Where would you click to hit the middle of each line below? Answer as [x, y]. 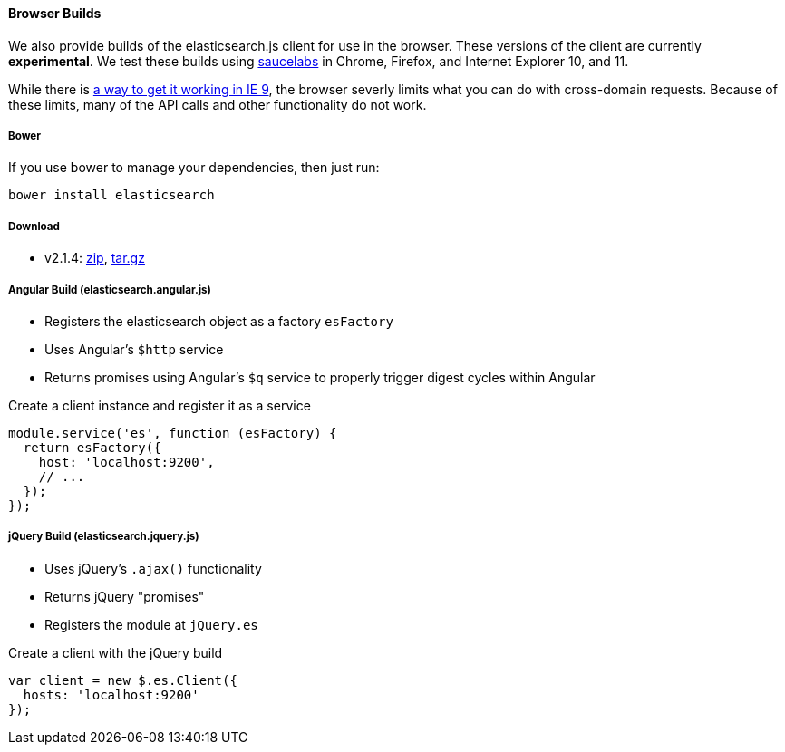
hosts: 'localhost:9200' [111, 694]
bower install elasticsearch [111, 195]
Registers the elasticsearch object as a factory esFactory [219, 321]
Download [34, 226]
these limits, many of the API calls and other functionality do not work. [218, 104]
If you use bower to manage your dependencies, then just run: [194, 168]
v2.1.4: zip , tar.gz [95, 258]
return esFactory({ [92, 447]
